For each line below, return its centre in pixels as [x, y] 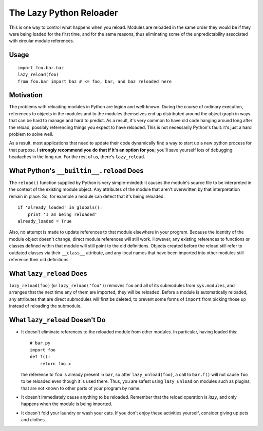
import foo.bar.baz [41, 68]
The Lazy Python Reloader [64, 13]
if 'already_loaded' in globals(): [60, 208]
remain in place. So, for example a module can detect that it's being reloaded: [87, 196]
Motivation [26, 95]
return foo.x [55, 363]
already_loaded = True [45, 221]
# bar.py [40, 343]
